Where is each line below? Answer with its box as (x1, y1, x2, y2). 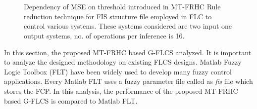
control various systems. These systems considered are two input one (24, 21, 232, 31)
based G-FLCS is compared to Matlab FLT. (4, 95, 138, 106)
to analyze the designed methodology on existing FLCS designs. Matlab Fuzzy (4, 57, 242, 67)
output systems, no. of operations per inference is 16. (24, 30, 185, 40)
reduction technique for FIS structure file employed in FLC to (24, 11, 212, 21)
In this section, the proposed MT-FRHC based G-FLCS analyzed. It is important (4, 47, 252, 57)
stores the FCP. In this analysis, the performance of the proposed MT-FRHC (4, 85, 238, 96)
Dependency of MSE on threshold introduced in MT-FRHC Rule (24, 1, 221, 12)
